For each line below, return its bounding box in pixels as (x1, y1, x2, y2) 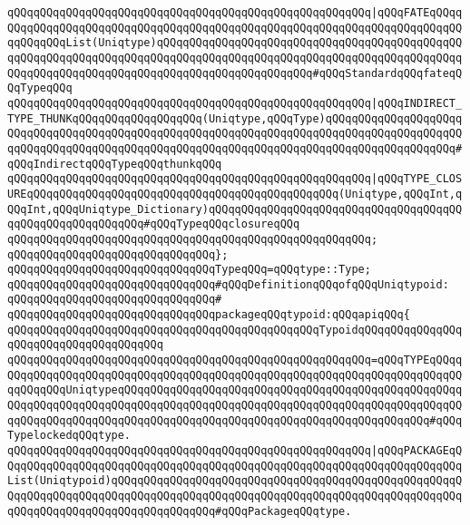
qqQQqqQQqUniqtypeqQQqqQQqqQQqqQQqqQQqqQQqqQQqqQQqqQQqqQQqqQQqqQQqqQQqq (7, 384, 463, 397)
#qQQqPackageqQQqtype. (215, 504, 352, 518)
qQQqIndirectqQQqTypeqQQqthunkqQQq (7, 157, 222, 170)
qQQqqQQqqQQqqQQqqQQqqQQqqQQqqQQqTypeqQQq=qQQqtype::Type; (7, 263, 371, 277)
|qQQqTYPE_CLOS (370, 172, 463, 186)
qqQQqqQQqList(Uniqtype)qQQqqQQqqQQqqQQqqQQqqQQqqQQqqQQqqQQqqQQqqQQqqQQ (7, 36, 463, 50)
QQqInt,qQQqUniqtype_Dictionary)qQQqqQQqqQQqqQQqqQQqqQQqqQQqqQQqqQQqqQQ (7, 202, 463, 216)
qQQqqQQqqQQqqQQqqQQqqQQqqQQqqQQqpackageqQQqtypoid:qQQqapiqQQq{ (7, 308, 410, 322)
